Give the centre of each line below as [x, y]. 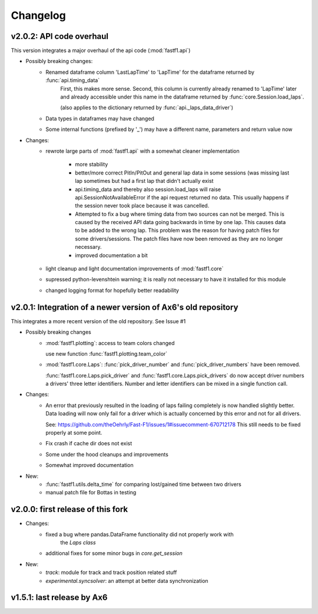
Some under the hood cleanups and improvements [107, 454]
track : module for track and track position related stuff [111, 573]
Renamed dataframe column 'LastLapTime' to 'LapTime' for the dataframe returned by [150, 72]
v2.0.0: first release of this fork [69, 509]
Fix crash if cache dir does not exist [89, 444]
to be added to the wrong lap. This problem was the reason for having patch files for [177, 231]
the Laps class [78, 543]
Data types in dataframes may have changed [100, 119]
